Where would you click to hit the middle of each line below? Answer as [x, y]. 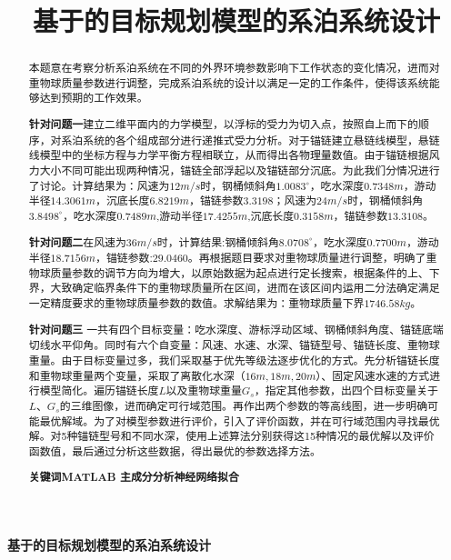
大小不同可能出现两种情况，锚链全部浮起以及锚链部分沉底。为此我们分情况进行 [240, 170]
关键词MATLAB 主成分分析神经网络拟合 [134, 477]
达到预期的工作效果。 [94, 98]
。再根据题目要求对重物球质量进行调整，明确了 [307, 258]
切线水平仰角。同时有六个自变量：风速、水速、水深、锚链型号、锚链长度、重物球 [234, 345]
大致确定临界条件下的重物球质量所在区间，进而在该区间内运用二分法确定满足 [245, 288]
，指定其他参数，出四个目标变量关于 [346, 390]
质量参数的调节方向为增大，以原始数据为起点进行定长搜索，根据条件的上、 [240, 272]
